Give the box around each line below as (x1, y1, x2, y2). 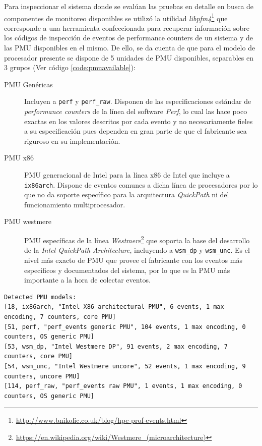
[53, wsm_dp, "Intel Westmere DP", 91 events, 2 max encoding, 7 (4, 343, 228, 350)
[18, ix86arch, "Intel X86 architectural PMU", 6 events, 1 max (4, 303, 224, 311)
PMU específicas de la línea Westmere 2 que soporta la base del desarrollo (24, 234, 250, 245)
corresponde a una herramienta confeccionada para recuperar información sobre (4, 22, 250, 33)
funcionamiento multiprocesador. (24, 199, 125, 209)
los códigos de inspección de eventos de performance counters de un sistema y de (4, 32, 253, 43)
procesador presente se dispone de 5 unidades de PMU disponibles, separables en (4, 52, 253, 63)
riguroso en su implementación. (24, 135, 120, 146)
